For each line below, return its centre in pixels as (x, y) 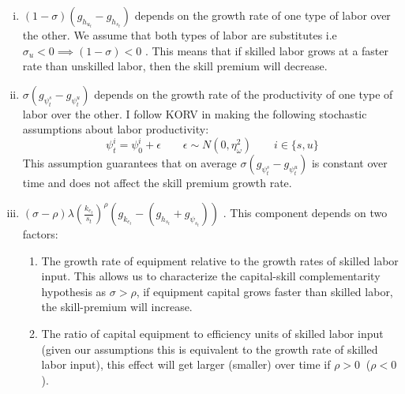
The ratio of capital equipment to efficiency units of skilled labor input (212, 334)
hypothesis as (74, 291)
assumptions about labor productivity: (116, 129)
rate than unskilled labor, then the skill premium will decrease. (175, 66)
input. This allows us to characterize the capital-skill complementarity (211, 276)
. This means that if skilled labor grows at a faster (266, 50)
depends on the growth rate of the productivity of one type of (244, 94)
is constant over (349, 163)
